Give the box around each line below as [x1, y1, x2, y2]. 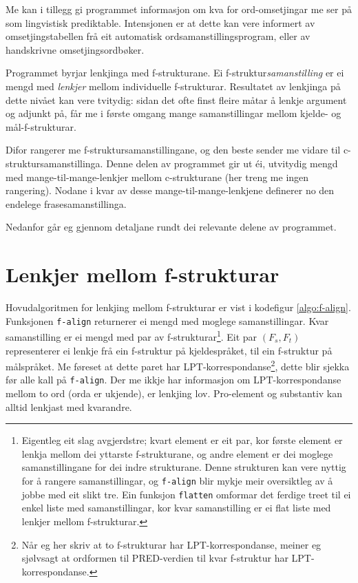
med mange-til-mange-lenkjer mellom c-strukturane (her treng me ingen [6, 169, 309, 184]
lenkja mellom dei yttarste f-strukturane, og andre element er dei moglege [21, 446, 333, 460]
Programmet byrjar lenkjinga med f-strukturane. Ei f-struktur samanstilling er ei [6, 65, 344, 80]
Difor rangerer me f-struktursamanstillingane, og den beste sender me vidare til [6, 142, 341, 157]
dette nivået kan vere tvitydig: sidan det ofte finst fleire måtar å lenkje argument [6, 92, 347, 107]
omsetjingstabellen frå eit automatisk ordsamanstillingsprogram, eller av [6, 29, 310, 43]
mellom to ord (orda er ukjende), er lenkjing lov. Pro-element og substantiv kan [6, 386, 343, 401]
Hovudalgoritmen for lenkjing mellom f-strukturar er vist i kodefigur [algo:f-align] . [6, 300, 351, 315]
